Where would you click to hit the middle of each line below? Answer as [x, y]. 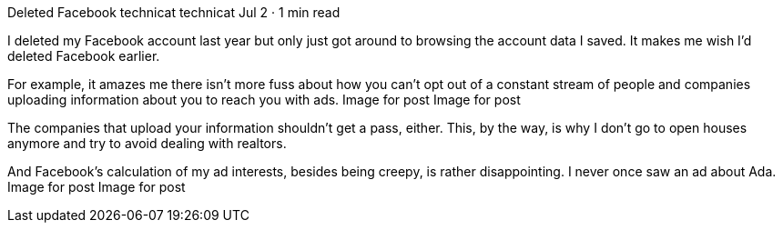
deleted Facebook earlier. [84, 56]
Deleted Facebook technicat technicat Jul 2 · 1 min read [174, 12]
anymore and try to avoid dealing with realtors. [147, 143]
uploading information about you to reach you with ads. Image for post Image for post [264, 100]
